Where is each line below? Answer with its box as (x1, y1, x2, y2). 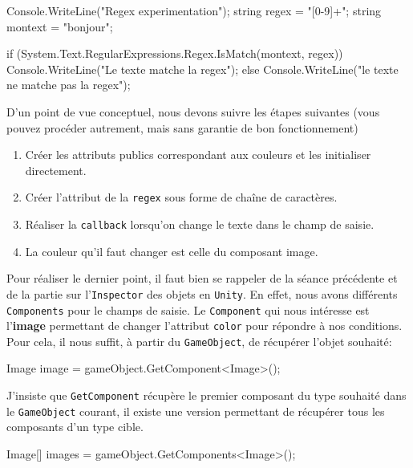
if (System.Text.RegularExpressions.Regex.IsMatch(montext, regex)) (6, 45, 343, 62)
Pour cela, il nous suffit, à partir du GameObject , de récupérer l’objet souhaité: (6, 332, 392, 349)
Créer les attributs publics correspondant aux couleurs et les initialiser (25, 146, 371, 163)
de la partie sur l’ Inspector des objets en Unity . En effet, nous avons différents (6, 285, 398, 302)
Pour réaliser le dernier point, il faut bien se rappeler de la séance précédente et (6, 270, 398, 287)
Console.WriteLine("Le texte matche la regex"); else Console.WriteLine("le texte (6, 60, 399, 77)
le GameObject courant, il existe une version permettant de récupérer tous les (6, 402, 385, 419)
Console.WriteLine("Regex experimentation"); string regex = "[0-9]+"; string (6, 2, 382, 18)
